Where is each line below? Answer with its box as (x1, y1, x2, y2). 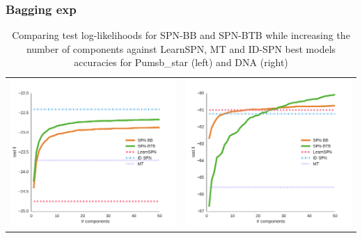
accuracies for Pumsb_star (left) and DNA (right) (74, 55, 288, 70)
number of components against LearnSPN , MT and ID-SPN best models (26, 41, 336, 56)
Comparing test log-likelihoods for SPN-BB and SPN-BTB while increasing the (12, 28, 350, 42)
